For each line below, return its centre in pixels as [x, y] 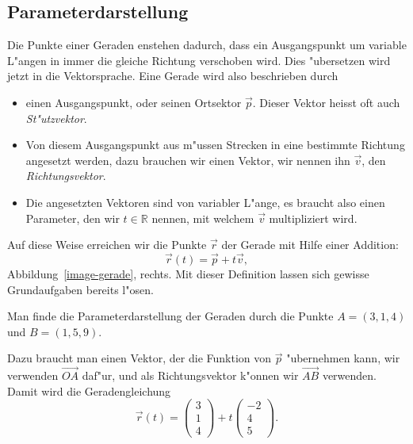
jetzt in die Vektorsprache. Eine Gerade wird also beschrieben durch [173, 76]
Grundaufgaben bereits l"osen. [80, 289]
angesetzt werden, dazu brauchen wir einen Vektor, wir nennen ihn [188, 160]
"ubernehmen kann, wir [343, 358]
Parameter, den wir [73, 218]
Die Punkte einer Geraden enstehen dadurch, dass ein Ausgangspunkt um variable [207, 45]
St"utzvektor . [56, 118]
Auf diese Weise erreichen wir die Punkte [107, 245]
